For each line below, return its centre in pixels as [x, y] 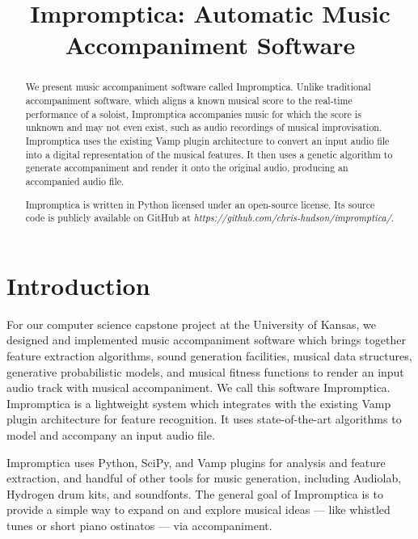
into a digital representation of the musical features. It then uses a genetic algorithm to [209, 154]
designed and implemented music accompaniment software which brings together [206, 340]
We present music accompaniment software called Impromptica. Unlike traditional [198, 87]
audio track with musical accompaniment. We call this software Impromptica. [198, 387]
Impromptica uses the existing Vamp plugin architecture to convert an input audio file [207, 140]
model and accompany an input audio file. [111, 434]
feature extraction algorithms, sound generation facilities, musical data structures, [209, 355]
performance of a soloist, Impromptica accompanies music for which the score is [193, 114]
